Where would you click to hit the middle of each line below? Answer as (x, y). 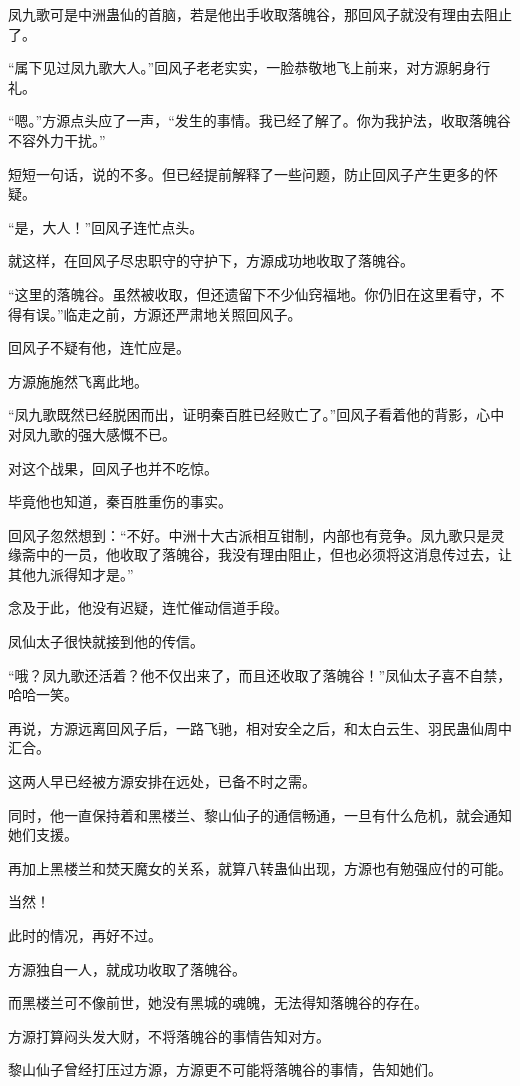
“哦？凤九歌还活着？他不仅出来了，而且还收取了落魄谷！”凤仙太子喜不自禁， (260, 674)
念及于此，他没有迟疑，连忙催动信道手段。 (148, 607)
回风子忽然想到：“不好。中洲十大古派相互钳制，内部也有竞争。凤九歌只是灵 (256, 534)
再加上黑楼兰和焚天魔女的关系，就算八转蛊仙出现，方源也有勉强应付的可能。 (260, 867)
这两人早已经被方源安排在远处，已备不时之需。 (162, 781)
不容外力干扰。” (57, 139)
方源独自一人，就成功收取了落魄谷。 (127, 968)
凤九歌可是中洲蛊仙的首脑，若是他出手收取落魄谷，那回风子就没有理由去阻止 (260, 14)
